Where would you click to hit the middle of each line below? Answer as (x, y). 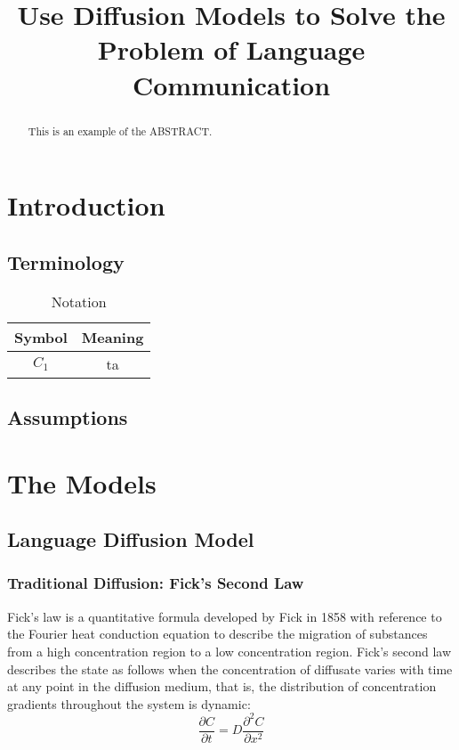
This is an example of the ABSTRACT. (120, 130)
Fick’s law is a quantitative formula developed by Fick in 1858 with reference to (225, 616)
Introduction (86, 205)
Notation (79, 301)
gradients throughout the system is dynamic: (129, 703)
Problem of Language (231, 49)
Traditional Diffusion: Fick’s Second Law (156, 583)
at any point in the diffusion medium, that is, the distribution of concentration (222, 686)
